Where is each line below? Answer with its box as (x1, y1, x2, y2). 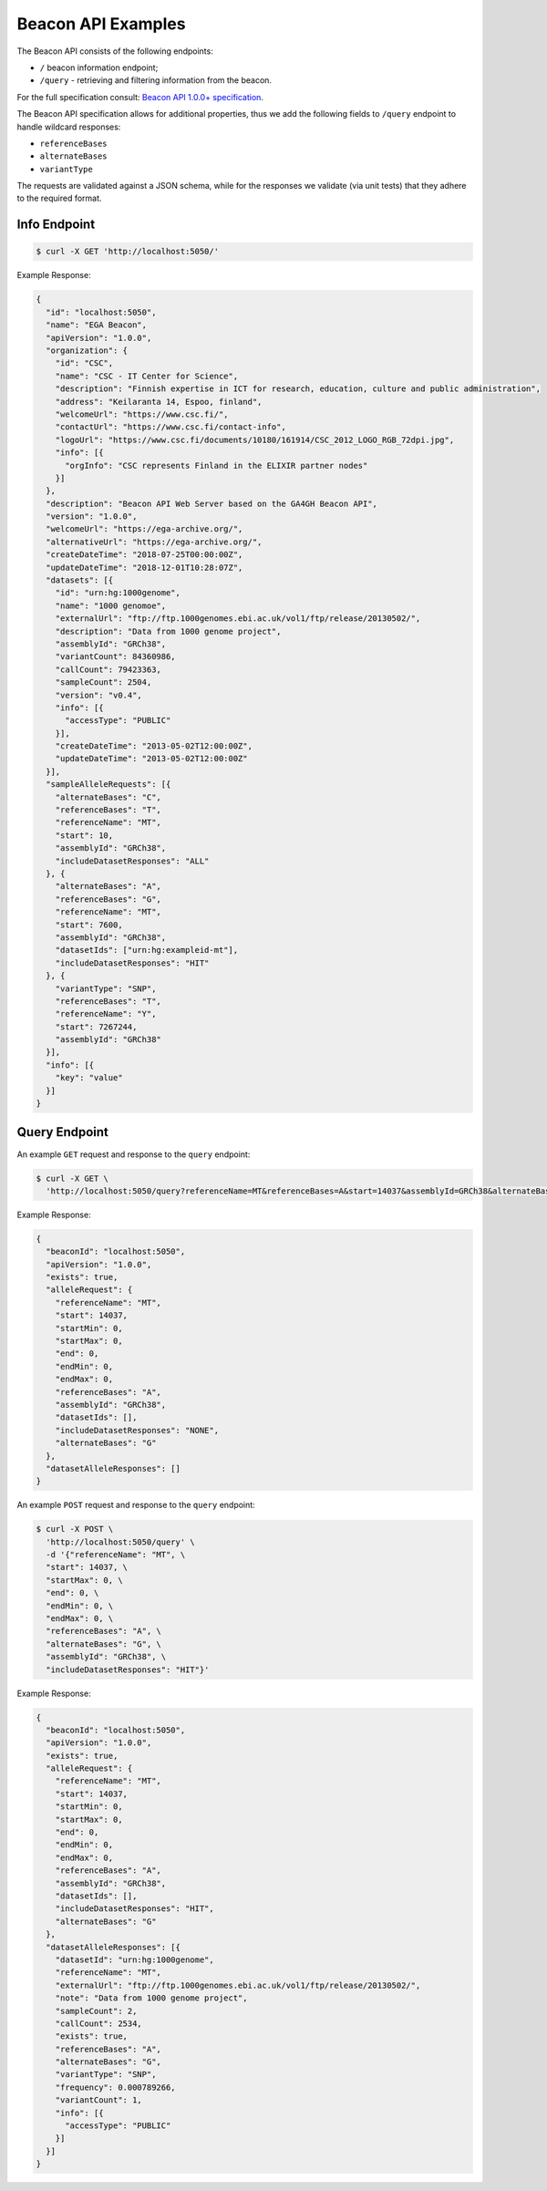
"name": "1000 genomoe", (55, 600, 167, 611)
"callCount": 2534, (55, 2018, 143, 2029)
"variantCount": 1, (55, 2095, 143, 2105)
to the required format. (16, 192, 102, 204)
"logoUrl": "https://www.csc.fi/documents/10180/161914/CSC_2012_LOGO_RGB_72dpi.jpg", (55, 434, 455, 445)
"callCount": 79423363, (55, 664, 161, 675)
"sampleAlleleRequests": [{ (46, 780, 171, 790)
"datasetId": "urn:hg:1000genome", (55, 1954, 214, 1965)
